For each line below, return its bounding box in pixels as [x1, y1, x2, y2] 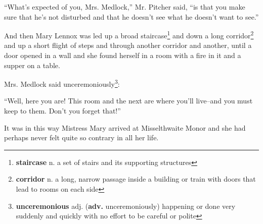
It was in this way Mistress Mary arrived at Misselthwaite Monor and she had [4, 122, 246, 133]
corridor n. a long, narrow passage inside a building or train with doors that [16, 174, 256, 184]
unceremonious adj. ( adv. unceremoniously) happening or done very [16, 200, 236, 211]
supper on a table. [4, 60, 60, 70]
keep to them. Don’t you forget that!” [4, 105, 121, 116]
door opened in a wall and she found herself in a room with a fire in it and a [4, 50, 241, 61]
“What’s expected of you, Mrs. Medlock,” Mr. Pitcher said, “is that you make [4, 2, 245, 12]
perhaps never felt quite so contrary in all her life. [4, 132, 159, 143]
